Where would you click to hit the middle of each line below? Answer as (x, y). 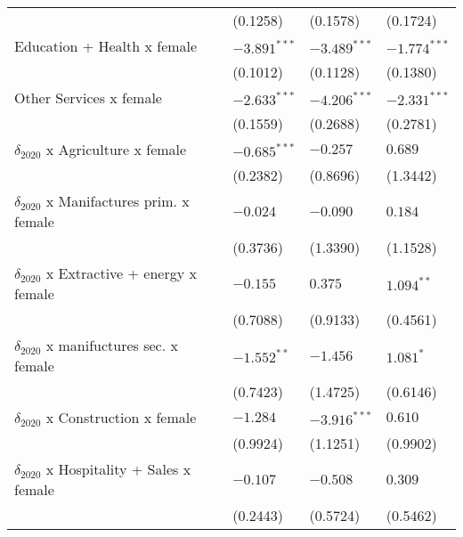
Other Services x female (88, 98)
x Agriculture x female (116, 149)
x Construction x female (121, 417)
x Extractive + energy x (121, 273)
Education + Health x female (106, 46)
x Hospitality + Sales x (118, 469)
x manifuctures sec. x (112, 345)
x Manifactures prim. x (118, 201)
